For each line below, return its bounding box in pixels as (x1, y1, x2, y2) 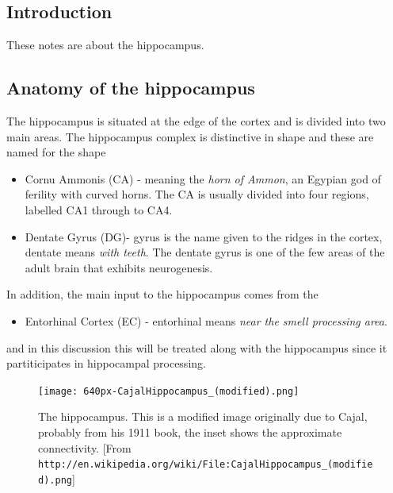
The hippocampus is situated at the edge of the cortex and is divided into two (6, 113, 386, 129)
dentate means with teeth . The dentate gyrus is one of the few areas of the (25, 244, 385, 260)
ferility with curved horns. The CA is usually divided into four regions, (25, 186, 369, 202)
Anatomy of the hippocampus (6, 75, 255, 100)
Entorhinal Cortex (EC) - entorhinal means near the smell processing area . (25, 312, 387, 329)
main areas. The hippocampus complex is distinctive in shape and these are (6, 128, 374, 144)
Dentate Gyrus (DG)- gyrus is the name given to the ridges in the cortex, (25, 228, 383, 245)
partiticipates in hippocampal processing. (6, 355, 206, 372)
